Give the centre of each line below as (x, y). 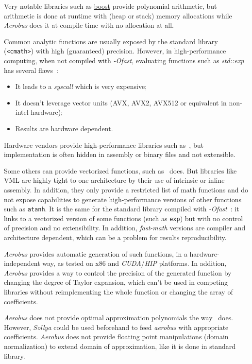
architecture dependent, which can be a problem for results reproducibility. (115, 237)
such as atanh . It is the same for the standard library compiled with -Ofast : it (122, 209)
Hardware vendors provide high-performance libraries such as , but (104, 145)
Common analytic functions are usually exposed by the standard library (111, 41)
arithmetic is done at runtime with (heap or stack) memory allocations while (118, 15)
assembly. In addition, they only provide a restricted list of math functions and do (126, 189)
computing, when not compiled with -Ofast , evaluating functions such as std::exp (124, 61)
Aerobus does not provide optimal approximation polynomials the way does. (119, 318)
